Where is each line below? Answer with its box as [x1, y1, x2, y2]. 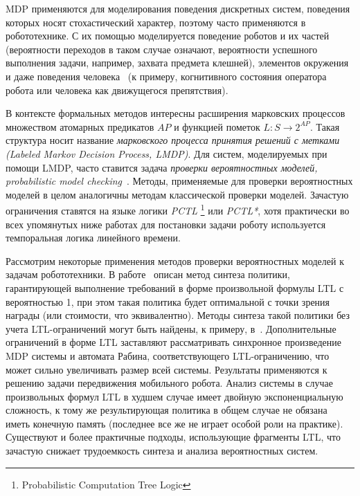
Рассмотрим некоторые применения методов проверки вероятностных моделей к [6, 253, 344, 268]
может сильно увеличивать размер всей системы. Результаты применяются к [6, 362, 327, 376]
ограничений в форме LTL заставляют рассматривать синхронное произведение [6, 335, 341, 349]
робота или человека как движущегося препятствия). [6, 82, 228, 97]
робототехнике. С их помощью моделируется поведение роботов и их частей [6, 28, 330, 43]
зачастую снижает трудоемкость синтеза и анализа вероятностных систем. [6, 443, 318, 458]
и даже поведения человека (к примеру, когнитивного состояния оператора [6, 68, 327, 83]
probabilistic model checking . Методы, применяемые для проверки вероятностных [6, 174, 353, 188]
